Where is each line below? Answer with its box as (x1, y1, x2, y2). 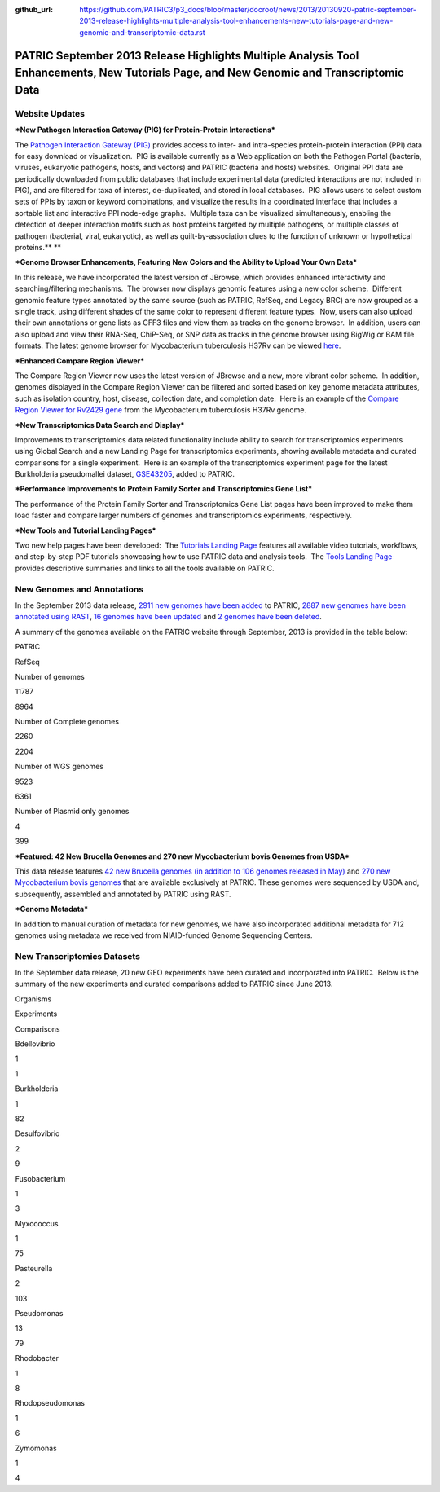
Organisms (15, 994, 52, 1004)
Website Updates (15, 108, 86, 119)
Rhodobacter (15, 1353, 59, 1363)
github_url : (15, 5, 53, 14)
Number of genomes (15, 671, 85, 681)
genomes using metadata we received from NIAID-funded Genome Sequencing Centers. (15, 930, 313, 940)
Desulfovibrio (15, 1129, 60, 1138)
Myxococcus (15, 1218, 59, 1228)
